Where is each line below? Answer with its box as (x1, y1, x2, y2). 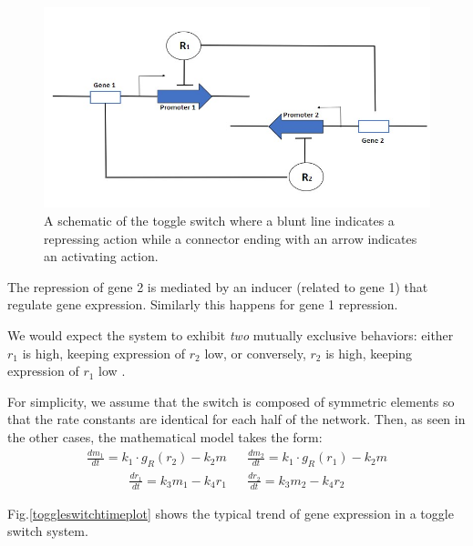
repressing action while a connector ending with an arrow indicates (44, 228, 417, 248)
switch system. (7, 521, 88, 541)
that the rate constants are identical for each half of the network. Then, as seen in (7, 409, 466, 429)
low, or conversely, (204, 343, 306, 362)
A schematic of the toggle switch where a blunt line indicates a (44, 211, 395, 230)
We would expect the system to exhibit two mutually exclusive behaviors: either (7, 325, 454, 344)
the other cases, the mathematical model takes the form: (7, 427, 323, 446)
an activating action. (44, 247, 159, 266)
